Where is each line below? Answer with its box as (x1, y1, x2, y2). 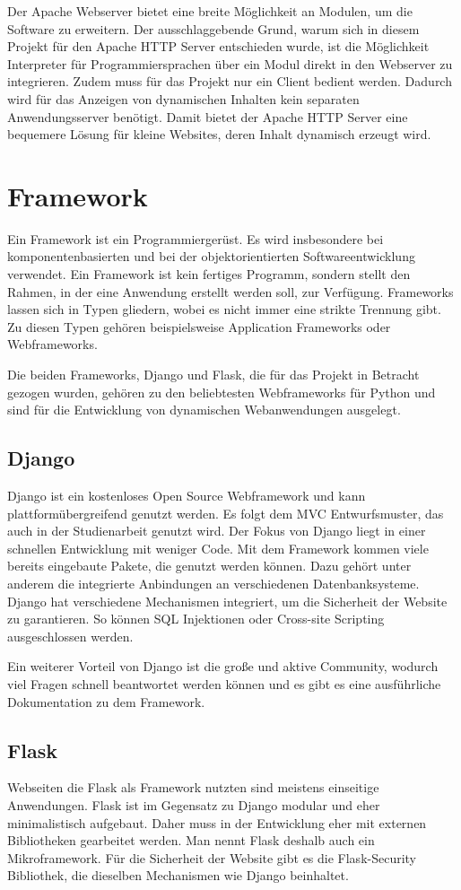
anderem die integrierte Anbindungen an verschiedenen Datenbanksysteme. (7, 573, 420, 592)
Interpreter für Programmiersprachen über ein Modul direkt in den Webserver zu (7, 54, 453, 73)
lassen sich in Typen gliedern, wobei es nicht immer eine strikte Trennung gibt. (7, 300, 441, 318)
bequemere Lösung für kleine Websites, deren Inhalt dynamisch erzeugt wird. (7, 125, 431, 144)
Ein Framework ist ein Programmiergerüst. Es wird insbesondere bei (7, 229, 384, 248)
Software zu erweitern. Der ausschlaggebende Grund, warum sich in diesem (7, 19, 420, 38)
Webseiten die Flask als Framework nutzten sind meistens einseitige (7, 778, 379, 797)
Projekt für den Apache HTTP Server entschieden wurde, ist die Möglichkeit (7, 37, 430, 56)
